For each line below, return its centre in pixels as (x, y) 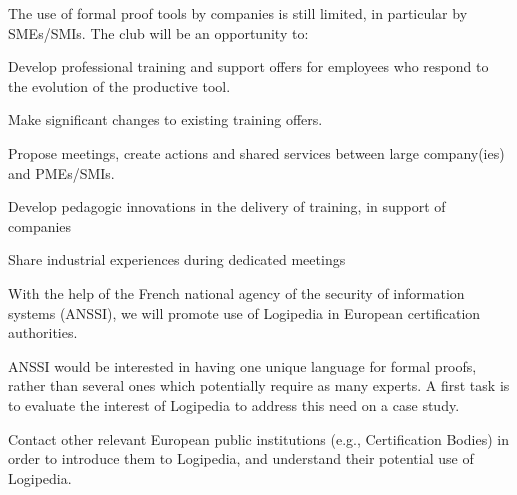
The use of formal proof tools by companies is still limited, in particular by (238, 13)
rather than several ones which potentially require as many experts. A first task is (259, 385)
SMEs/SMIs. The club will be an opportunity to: (158, 32)
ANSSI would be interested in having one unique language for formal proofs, (242, 365)
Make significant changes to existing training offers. (165, 119)
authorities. (43, 332)
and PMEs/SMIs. (61, 172)
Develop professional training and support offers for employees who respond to (248, 66)
